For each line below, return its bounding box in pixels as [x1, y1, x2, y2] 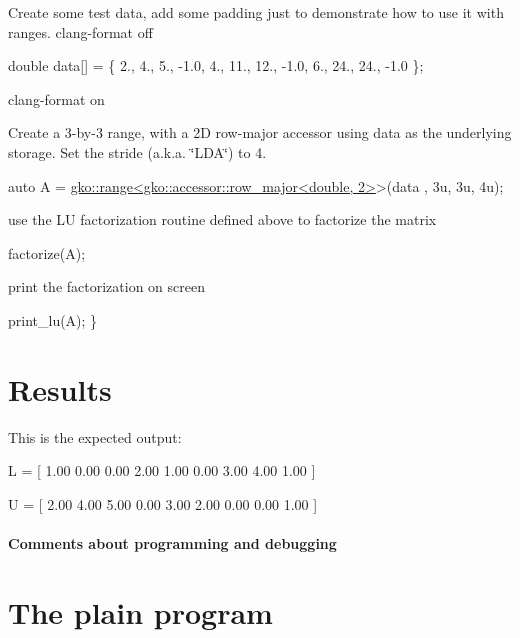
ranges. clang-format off [8, 21, 153, 42]
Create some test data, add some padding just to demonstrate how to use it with [8, 2, 504, 22]
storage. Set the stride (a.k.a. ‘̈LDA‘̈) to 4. [8, 141, 267, 162]
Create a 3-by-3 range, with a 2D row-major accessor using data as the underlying [8, 122, 512, 143]
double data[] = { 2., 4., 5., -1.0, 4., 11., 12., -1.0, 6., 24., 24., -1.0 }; [8, 55, 424, 76]
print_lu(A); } [8, 309, 98, 330]
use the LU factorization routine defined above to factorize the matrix [8, 209, 437, 230]
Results [8, 368, 112, 409]
